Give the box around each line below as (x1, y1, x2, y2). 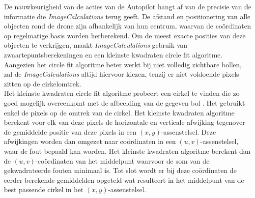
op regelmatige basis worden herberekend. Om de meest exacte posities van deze (4, 30, 246, 40)
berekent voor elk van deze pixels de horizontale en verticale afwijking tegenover (4, 117, 245, 127)
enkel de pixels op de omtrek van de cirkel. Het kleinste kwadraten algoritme (4, 107, 235, 117)
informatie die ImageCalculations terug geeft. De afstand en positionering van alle (4, 11, 251, 21)
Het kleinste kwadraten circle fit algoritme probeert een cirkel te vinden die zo (4, 88, 240, 98)
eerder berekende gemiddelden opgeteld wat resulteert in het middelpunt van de (4, 174, 244, 185)
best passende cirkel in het (4, 184, 84, 195)
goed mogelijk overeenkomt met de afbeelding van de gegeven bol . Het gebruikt (4, 97, 245, 108)
